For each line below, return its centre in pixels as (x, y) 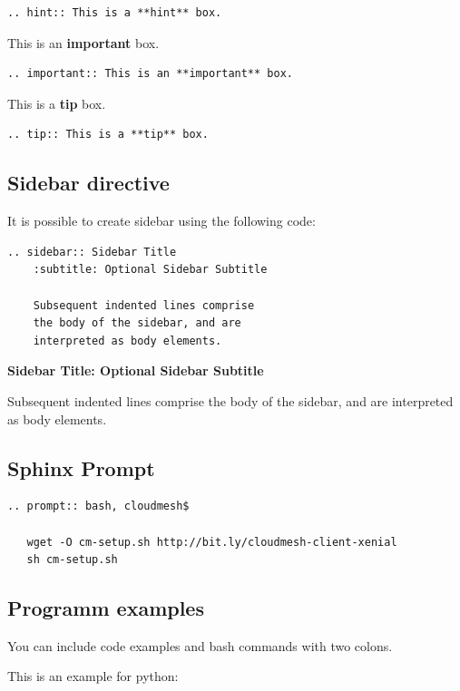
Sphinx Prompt (81, 467)
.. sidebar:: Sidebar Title (92, 252)
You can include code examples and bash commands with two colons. (200, 645)
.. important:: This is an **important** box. (150, 74)
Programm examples (106, 608)
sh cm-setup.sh (72, 560)
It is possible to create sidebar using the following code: (161, 221)
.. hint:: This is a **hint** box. (115, 13)
